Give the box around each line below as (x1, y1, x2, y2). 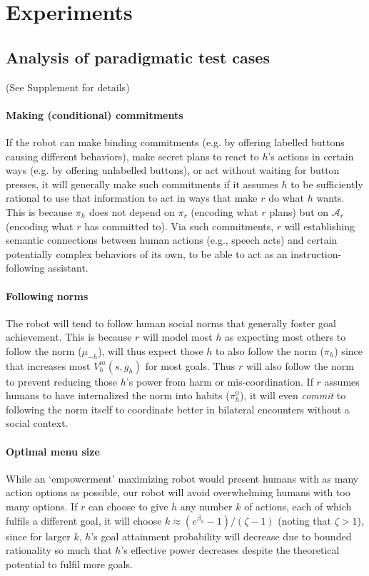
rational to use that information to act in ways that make (6, 190, 258, 205)
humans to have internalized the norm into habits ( (6, 388, 230, 403)
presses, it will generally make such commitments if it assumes (6, 176, 278, 191)
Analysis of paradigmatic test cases (6, 46, 270, 68)
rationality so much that (6, 542, 112, 557)
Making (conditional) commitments (6, 107, 183, 122)
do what (268, 190, 305, 205)
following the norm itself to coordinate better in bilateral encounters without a (6, 401, 350, 416)
